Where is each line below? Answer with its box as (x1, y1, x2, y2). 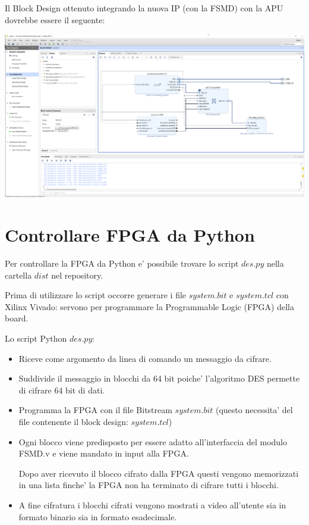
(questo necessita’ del (215, 404, 293, 416)
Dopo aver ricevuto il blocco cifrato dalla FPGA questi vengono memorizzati (18, 467, 299, 479)
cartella (5, 268, 32, 281)
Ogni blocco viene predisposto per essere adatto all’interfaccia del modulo (18, 435, 287, 448)
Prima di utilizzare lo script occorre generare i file (5, 289, 187, 301)
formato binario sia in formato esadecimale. (18, 510, 177, 523)
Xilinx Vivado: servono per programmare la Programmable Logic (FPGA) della (5, 300, 294, 312)
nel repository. (51, 268, 103, 281)
